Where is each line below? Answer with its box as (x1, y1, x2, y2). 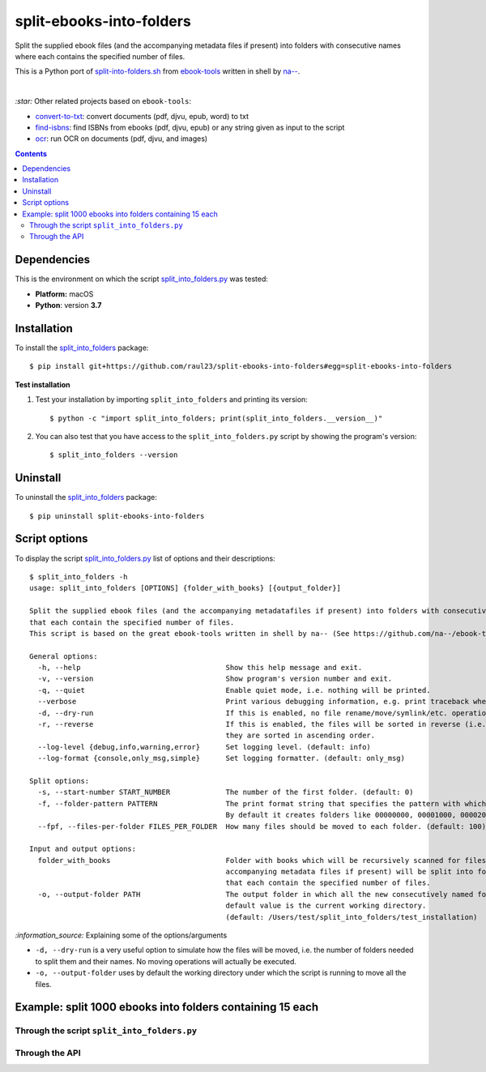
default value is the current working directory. (225, 901, 427, 911)
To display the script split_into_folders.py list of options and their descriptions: (15, 553, 275, 563)
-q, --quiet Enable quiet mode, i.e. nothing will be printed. (37, 685, 431, 694)
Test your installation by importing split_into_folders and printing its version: (35, 395, 308, 404)
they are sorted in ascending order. (225, 731, 376, 741)
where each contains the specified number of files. (15, 51, 185, 61)
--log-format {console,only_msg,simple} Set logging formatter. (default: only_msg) (37, 754, 405, 763)
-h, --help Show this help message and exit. (37, 663, 363, 673)
